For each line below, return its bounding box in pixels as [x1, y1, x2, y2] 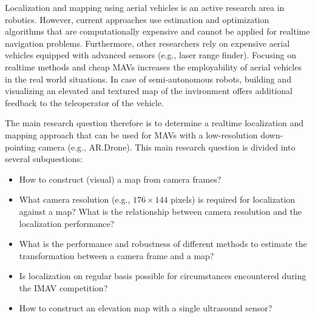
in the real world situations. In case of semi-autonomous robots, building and [5, 72, 291, 85]
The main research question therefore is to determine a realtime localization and [5, 117, 303, 129]
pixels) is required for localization [171, 193, 296, 206]
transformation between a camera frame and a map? [19, 249, 214, 262]
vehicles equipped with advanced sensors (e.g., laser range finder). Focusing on [5, 49, 296, 61]
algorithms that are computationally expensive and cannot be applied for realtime [5, 25, 310, 38]
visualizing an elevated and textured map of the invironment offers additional [5, 84, 293, 97]
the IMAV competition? [19, 281, 108, 294]
